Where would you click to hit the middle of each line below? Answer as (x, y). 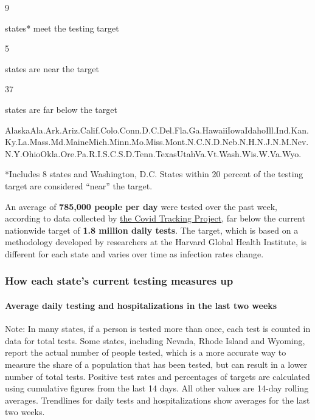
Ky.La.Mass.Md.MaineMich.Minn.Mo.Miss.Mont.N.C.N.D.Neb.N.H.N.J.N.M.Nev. (157, 142)
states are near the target (52, 68)
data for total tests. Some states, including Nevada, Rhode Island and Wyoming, (155, 340)
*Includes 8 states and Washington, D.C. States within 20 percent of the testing (154, 174)
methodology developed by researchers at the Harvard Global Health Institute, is (156, 242)
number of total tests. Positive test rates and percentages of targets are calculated (157, 376)
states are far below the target (61, 109)
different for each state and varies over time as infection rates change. (134, 253)
